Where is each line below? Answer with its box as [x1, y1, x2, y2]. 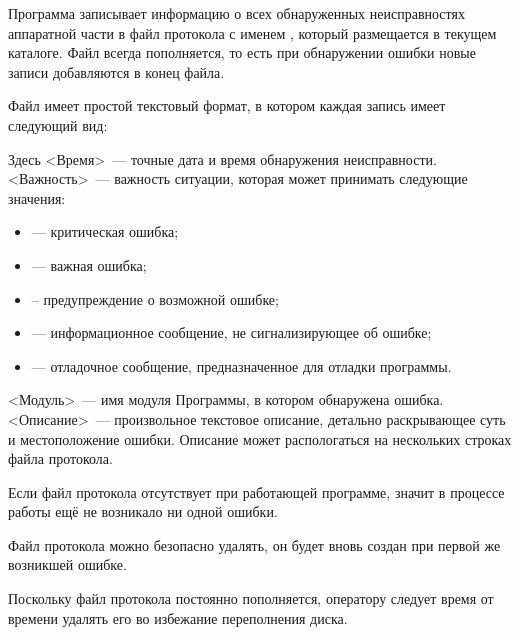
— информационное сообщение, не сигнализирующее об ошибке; [31, 322, 432, 343]
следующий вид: [8, 114, 108, 135]
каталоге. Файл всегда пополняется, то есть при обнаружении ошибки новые [8, 42, 476, 63]
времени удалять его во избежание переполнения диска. [8, 607, 348, 628]
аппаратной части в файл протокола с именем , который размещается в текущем [8, 22, 497, 43]
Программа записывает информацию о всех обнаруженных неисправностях [8, 3, 465, 23]
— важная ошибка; [31, 254, 147, 275]
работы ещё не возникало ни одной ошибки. [8, 501, 278, 522]
